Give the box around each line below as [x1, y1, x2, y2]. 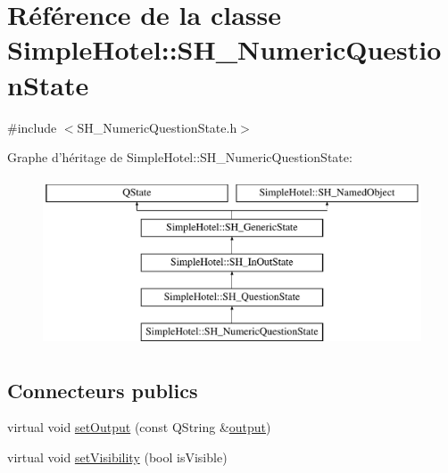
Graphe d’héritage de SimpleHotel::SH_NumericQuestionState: [7, 148, 353, 167]
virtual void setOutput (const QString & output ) [7, 418, 271, 436]
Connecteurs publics [7, 376, 198, 404]
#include [7, 118, 57, 136]
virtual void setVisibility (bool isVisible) [7, 448, 228, 467]
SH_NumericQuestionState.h [77, 118, 237, 136]
